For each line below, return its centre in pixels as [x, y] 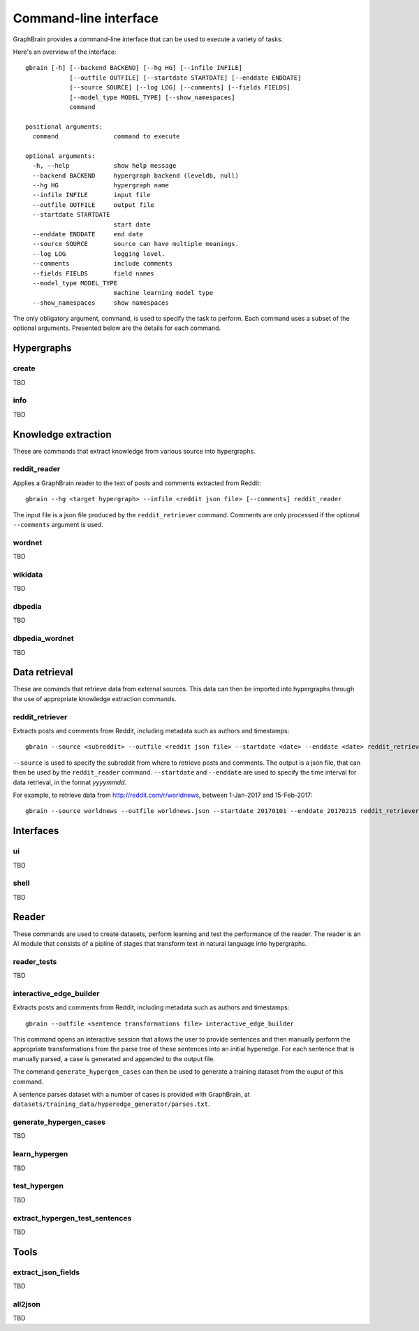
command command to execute [106, 137]
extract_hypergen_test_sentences [72, 1218]
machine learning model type [163, 293]
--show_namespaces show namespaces [101, 303]
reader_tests [35, 961]
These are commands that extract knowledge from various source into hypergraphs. [134, 451]
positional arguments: [64, 127]
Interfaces [36, 831]
